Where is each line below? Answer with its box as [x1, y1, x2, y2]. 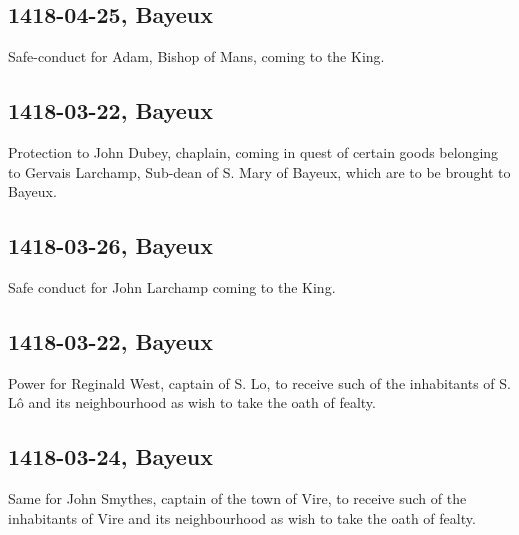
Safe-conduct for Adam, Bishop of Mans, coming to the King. [8, 46, 385, 67]
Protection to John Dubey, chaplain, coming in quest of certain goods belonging [8, 142, 499, 162]
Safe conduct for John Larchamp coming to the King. [8, 276, 336, 297]
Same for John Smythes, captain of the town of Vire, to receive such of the [8, 488, 467, 509]
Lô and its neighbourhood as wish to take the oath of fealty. [8, 392, 376, 413]
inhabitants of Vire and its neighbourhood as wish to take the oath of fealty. [8, 507, 476, 528]
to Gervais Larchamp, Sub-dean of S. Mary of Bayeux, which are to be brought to [8, 161, 511, 182]
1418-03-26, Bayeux [8, 230, 213, 261]
